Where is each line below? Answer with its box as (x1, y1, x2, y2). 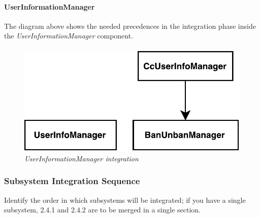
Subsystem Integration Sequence (4, 175, 140, 187)
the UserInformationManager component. (4, 30, 134, 41)
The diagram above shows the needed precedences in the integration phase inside (4, 20, 256, 31)
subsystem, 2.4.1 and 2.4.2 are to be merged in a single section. (4, 204, 201, 215)
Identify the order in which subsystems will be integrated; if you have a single (4, 194, 246, 205)
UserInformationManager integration (24, 153, 139, 163)
